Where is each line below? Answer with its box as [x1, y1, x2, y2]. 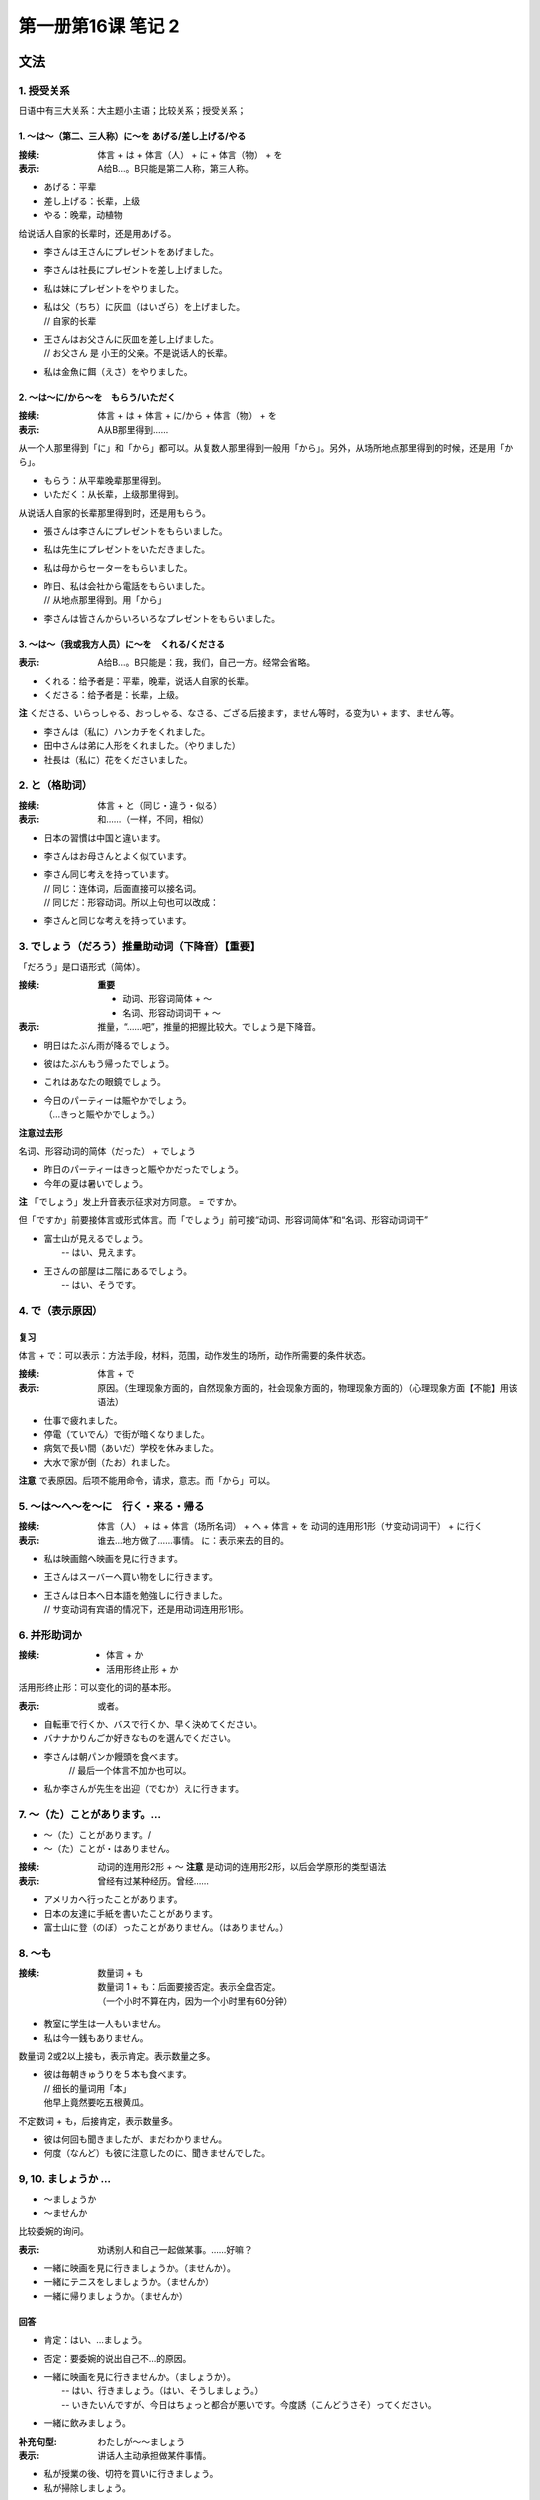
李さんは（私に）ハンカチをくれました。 [43, 725, 210, 737]
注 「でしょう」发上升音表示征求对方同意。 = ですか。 [18, 1196, 242, 1208]
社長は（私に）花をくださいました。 [43, 753, 193, 765]
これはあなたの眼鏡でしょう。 [43, 1076, 167, 1088]
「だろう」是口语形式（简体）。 [18, 960, 146, 972]
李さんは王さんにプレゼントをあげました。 [43, 246, 219, 258]
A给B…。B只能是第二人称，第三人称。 [97, 163, 255, 175]
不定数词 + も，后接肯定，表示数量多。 [18, 2115, 179, 2127]
